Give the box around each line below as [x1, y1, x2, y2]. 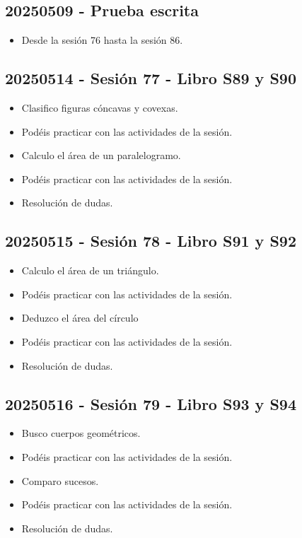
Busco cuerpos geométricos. [21, 426, 141, 440]
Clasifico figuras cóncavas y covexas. [21, 100, 178, 115]
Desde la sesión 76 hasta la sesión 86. [21, 33, 183, 47]
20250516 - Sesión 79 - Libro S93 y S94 [5, 392, 296, 414]
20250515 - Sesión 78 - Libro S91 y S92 [5, 230, 296, 252]
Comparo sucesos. [21, 473, 99, 488]
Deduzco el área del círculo [21, 310, 139, 325]
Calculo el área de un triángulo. [21, 263, 159, 278]
